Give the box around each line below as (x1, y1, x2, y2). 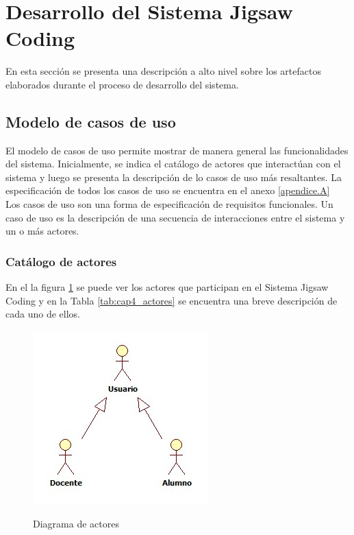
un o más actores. (5, 224, 79, 238)
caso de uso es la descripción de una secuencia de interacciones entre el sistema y (5, 210, 345, 224)
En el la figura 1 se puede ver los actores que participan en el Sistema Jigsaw (5, 280, 329, 294)
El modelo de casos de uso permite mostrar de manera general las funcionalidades (5, 143, 349, 157)
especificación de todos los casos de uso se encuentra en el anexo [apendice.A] (5, 183, 330, 198)
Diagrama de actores (33, 516, 119, 531)
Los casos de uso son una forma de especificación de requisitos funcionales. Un (5, 197, 333, 211)
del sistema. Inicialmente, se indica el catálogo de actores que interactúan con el (5, 156, 341, 171)
